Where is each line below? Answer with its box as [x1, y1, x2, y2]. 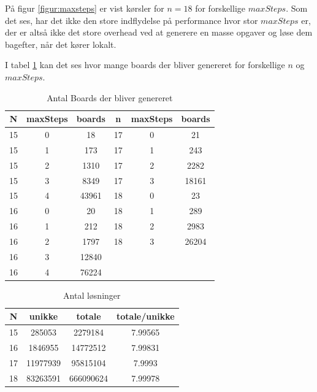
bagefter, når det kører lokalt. [5, 37, 116, 50]
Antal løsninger [63, 288, 121, 301]
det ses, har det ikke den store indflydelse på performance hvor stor [5, 13, 258, 26]
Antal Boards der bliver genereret [47, 91, 173, 104]
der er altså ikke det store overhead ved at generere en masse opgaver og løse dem [5, 26, 313, 39]
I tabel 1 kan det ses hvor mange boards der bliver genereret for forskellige [5, 58, 285, 71]
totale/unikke [116, 310, 175, 323]
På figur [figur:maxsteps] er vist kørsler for [5, 2, 164, 14]
